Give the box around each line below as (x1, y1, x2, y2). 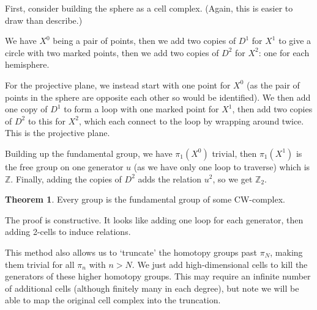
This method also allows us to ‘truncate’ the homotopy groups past (5, 245, 257, 258)
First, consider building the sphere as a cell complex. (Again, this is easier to (5, 2, 293, 14)
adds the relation (138, 172, 202, 185)
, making (270, 245, 303, 258)
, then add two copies (232, 103, 313, 115)
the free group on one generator (5, 160, 124, 173)
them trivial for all (5, 258, 75, 270)
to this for (28, 114, 66, 127)
